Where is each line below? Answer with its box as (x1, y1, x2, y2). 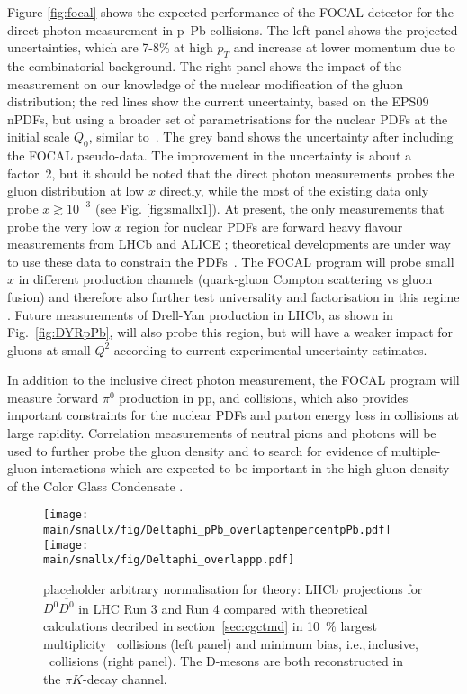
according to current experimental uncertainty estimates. (113, 340, 427, 359)
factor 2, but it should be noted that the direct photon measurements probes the (7, 163, 454, 182)
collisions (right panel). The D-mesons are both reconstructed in (49, 652, 404, 671)
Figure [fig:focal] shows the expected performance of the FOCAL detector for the (7, 3, 454, 21)
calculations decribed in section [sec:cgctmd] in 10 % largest (43, 616, 377, 635)
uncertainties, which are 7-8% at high (7, 38, 213, 57)
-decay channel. (82, 669, 167, 688)
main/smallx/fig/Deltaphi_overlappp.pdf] (43, 553, 295, 567)
